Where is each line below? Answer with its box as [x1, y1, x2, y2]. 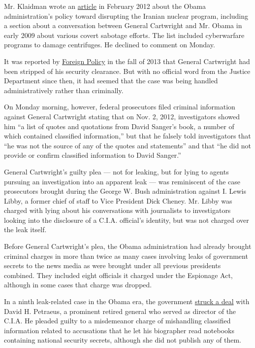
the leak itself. [4, 224, 47, 235]
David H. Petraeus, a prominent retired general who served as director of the [4, 306, 236, 316]
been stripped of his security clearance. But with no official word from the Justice [4, 66, 251, 76]
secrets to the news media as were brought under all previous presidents [4, 260, 221, 271]
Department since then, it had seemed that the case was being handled [4, 75, 218, 86]
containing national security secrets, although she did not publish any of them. [4, 335, 241, 345]
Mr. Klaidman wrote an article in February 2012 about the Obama [4, 1, 206, 11]
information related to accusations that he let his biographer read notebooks [4, 325, 234, 335]
